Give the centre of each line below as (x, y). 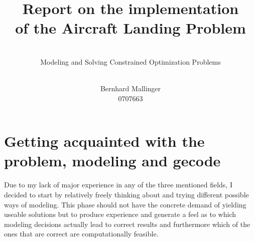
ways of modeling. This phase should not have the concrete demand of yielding (125, 204)
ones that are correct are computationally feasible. (81, 234)
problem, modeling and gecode (112, 161)
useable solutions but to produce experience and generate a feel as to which (120, 214)
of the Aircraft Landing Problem (131, 28)
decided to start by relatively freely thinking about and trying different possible (126, 194)
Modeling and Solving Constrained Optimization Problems (131, 61)
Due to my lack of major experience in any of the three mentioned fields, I (118, 185)
